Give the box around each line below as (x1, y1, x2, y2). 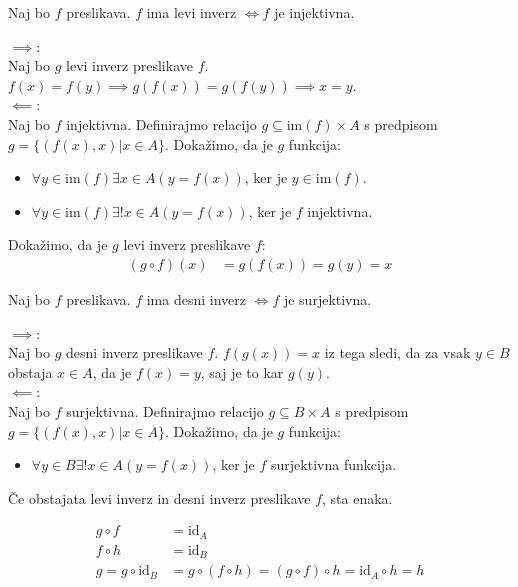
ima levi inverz (146, 2, 237, 22)
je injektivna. (274, 2, 355, 22)
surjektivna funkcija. (271, 454, 397, 475)
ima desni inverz (146, 288, 246, 309)
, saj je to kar (200, 361, 284, 382)
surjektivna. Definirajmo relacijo (66, 400, 264, 421)
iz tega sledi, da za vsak (324, 342, 471, 363)
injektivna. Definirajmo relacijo (66, 113, 257, 134)
